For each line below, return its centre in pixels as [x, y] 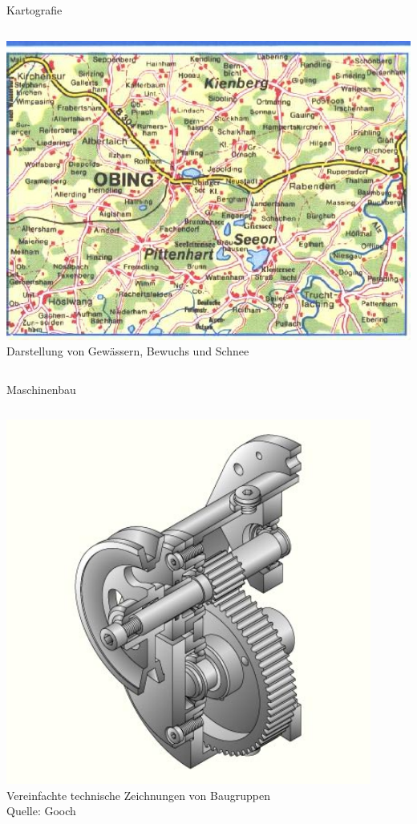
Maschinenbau [41, 389]
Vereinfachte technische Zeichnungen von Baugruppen [138, 795]
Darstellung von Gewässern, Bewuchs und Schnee [128, 351]
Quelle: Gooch [41, 811]
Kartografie [34, 10]
